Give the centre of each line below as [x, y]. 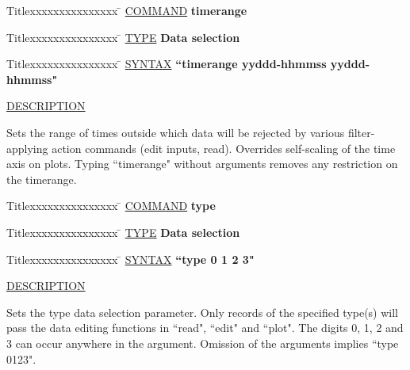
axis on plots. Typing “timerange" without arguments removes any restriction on [202, 164]
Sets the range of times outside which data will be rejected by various [176, 132]
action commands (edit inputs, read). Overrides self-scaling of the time [224, 148]
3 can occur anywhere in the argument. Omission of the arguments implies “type [203, 343]
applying [27, 148]
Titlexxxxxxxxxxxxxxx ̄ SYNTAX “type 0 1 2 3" [130, 259]
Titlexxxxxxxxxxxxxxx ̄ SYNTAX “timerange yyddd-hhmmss [167, 64]
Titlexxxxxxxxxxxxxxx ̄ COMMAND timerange [127, 10]
